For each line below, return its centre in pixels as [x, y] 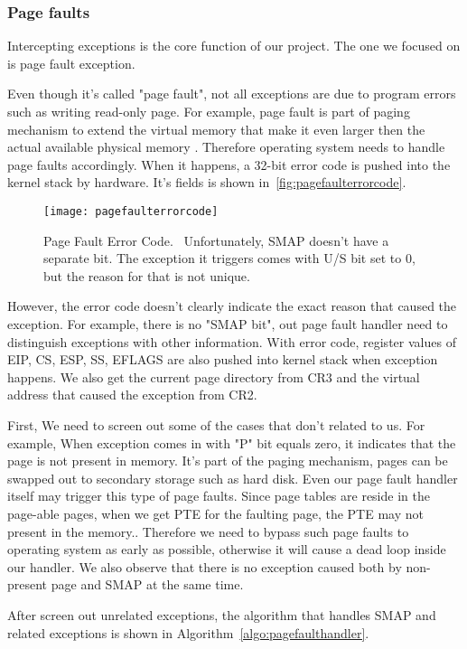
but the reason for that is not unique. [147, 275]
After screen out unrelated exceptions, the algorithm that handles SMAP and [222, 614]
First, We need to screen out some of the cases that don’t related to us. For [216, 424]
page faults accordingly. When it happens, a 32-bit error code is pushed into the [229, 164]
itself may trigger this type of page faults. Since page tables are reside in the [219, 496]
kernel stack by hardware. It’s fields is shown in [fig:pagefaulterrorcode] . [207, 182]
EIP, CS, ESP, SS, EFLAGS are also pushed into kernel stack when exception [223, 359]
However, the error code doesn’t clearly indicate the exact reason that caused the [232, 306]
